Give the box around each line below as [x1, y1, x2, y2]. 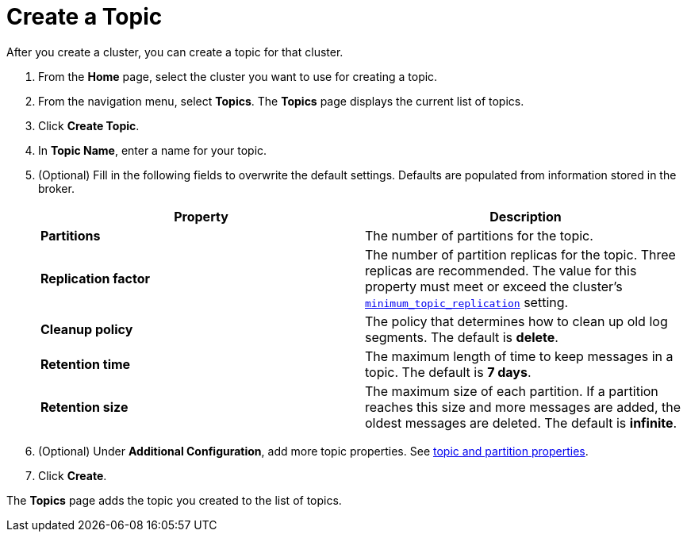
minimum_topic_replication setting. [365, 294, 569, 310]
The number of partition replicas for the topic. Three [365, 246, 676, 263]
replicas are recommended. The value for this [365, 262, 637, 279]
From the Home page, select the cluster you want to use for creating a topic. [38, 69, 438, 83]
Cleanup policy [40, 321, 133, 337]
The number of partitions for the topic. [365, 227, 593, 244]
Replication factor [40, 270, 151, 286]
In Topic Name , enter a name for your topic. [38, 143, 267, 157]
